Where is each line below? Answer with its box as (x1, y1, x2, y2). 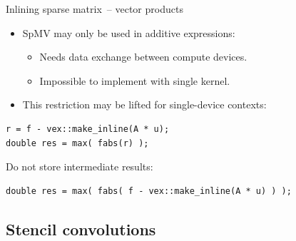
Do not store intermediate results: (6, 159, 153, 174)
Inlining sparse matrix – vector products (6, 1, 183, 16)
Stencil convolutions (6, 217, 156, 240)
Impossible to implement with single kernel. (39, 73, 230, 88)
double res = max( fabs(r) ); (6, 138, 149, 148)
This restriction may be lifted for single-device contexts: (22, 97, 267, 112)
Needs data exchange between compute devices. (39, 49, 247, 64)
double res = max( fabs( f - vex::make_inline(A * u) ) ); (6, 185, 292, 196)
